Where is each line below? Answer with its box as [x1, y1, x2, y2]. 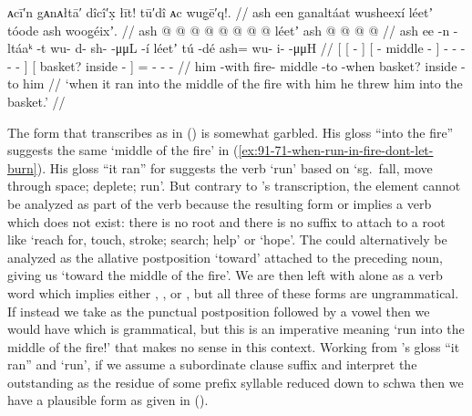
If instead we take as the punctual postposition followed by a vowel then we [7, 301, 430, 320]
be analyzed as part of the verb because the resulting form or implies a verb [7, 193, 432, 213]
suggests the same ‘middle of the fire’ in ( [7, 140, 239, 160]
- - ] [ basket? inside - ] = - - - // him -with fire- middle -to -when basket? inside [7, 56, 457, 75]
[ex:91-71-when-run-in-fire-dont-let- [238, 140, 434, 160]
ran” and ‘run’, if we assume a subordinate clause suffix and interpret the [7, 355, 417, 374]
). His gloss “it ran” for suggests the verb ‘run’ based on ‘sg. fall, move [36, 158, 433, 177]
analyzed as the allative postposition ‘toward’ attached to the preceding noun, [7, 247, 443, 266]
